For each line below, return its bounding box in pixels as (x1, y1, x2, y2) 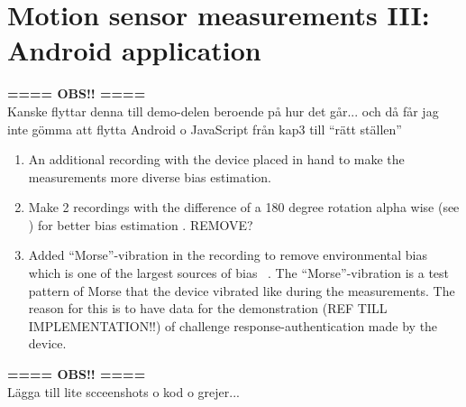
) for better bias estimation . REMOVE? (28, 215, 253, 234)
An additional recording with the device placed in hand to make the (28, 150, 405, 169)
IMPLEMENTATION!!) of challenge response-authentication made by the (28, 316, 438, 335)
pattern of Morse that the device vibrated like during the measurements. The (28, 281, 455, 300)
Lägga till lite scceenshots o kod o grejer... (7, 382, 240, 401)
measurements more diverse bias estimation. (28, 167, 271, 186)
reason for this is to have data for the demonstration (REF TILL (28, 299, 388, 318)
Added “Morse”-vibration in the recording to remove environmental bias (28, 245, 427, 264)
